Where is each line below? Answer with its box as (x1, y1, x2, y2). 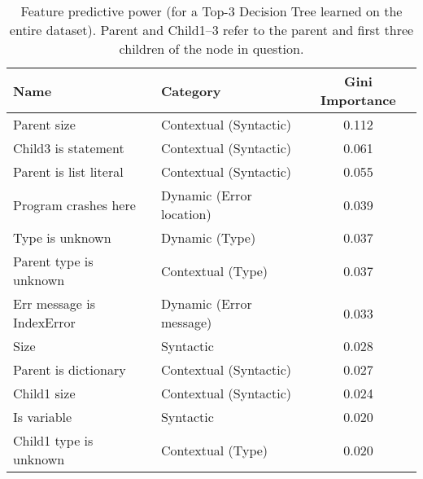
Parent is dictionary (13, 360, 126, 379)
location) (160, 204, 211, 223)
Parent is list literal (13, 162, 124, 181)
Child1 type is (13, 431, 94, 450)
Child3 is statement (13, 138, 124, 157)
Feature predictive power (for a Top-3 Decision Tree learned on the (20, 2, 403, 20)
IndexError (13, 313, 76, 332)
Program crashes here (13, 195, 136, 214)
